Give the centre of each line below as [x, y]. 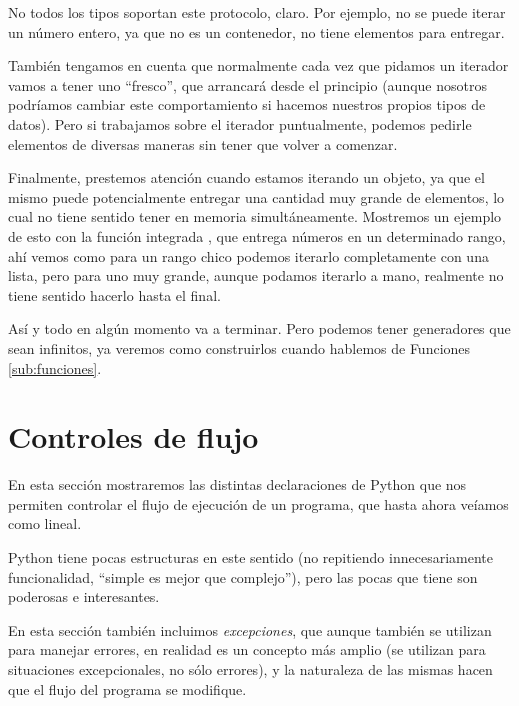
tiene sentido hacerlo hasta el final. [114, 294]
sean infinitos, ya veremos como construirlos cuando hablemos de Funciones [239, 347]
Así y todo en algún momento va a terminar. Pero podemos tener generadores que [259, 328]
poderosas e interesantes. [84, 596]
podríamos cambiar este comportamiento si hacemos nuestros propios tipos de [247, 104]
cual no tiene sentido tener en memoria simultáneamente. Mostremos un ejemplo [255, 216]
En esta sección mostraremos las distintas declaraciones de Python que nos [237, 484]
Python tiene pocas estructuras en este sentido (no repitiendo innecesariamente [250, 557]
